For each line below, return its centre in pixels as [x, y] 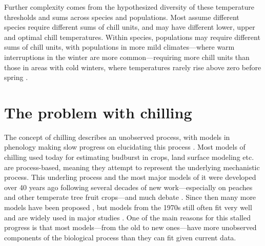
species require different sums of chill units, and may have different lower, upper [130, 27]
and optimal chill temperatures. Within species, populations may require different [132, 37]
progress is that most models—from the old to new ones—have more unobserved [130, 227]
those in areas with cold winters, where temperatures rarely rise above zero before [133, 67]
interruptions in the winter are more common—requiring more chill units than [127, 57]
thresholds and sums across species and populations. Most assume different [122, 17]
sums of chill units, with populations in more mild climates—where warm [119, 47]
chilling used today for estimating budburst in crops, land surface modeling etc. [129, 157]
